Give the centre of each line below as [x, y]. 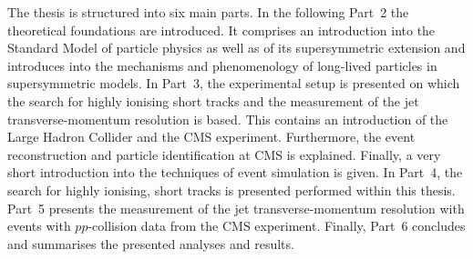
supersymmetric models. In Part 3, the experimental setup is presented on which [234, 83]
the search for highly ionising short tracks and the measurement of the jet [213, 100]
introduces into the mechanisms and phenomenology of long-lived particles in [222, 65]
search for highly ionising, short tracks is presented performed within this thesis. [231, 189]
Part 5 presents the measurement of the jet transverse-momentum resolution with [236, 208]
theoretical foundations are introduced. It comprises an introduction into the [221, 30]
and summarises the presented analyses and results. [151, 243]
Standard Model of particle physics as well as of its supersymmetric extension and [236, 48]
